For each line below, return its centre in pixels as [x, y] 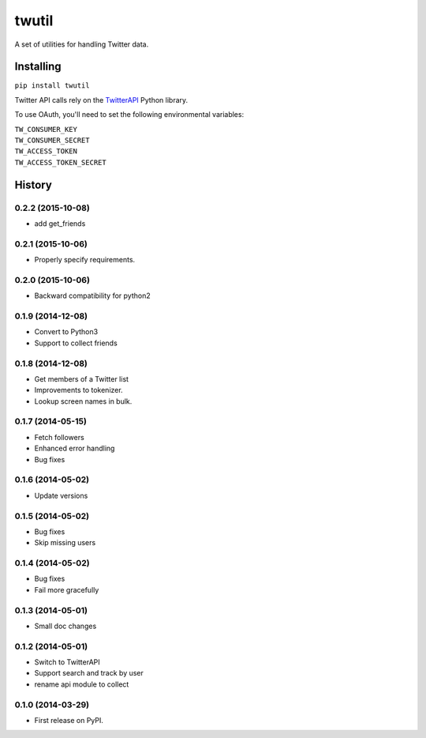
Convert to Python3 [66, 332]
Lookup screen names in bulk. [83, 401]
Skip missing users [65, 543]
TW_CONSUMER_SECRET [52, 141]
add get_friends [60, 223]
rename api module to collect [82, 684]
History [34, 184]
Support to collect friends [76, 343]
